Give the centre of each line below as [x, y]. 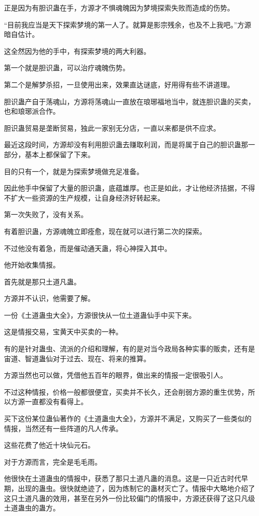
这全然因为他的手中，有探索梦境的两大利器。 [77, 51]
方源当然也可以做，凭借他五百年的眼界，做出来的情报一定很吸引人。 [116, 375]
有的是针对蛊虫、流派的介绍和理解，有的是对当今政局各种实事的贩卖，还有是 [129, 349]
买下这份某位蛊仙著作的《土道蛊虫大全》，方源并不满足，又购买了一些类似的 [128, 418]
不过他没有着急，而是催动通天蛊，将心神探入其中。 [88, 248]
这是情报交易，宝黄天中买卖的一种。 [63, 332]
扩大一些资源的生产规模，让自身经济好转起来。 [87, 197]
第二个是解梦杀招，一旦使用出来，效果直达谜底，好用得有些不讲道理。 [119, 84]
